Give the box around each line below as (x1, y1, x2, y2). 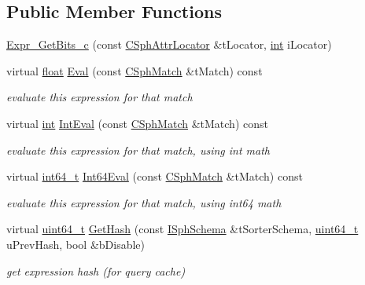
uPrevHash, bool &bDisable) (6, 236, 146, 252)
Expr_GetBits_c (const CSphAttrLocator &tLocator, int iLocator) (6, 36, 332, 53)
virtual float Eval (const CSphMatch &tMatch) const (6, 62, 263, 79)
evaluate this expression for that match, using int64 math (6, 194, 282, 210)
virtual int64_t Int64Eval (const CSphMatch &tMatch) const (6, 168, 303, 185)
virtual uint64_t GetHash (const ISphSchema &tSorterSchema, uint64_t (6, 221, 359, 237)
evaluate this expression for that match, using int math (6, 141, 270, 158)
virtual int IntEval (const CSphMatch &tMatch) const (6, 115, 268, 131)
